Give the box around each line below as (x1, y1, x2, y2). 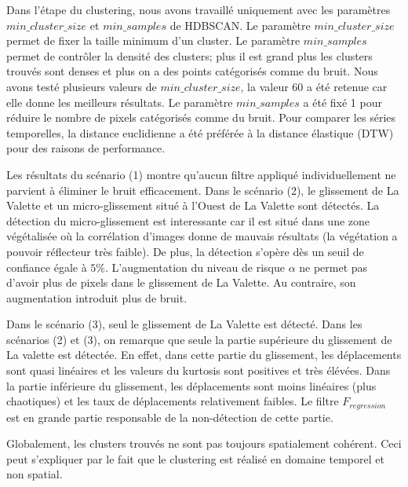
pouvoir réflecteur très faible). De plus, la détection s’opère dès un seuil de (6, 243, 364, 259)
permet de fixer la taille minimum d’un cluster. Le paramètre (6, 32, 301, 49)
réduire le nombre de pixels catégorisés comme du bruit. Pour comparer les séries (6, 109, 396, 126)
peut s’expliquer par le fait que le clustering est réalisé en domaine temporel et (6, 450, 384, 467)
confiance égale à (6, 258, 87, 275)
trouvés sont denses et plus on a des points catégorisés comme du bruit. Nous (6, 63, 378, 79)
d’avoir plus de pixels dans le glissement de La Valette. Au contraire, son (6, 274, 356, 291)
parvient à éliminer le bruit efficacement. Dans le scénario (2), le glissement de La (6, 181, 399, 198)
